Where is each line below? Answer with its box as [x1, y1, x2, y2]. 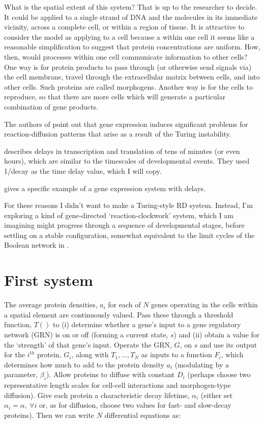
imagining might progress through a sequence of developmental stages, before [4, 220, 245, 230]
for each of [108, 299, 141, 310]
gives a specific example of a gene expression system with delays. [4, 182, 206, 193]
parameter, [4, 369, 38, 380]
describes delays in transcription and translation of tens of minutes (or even [4, 145, 240, 156]
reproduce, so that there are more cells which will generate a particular [4, 91, 226, 102]
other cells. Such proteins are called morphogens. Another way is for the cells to [4, 81, 253, 92]
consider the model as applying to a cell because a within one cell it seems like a [4, 31, 255, 42]
